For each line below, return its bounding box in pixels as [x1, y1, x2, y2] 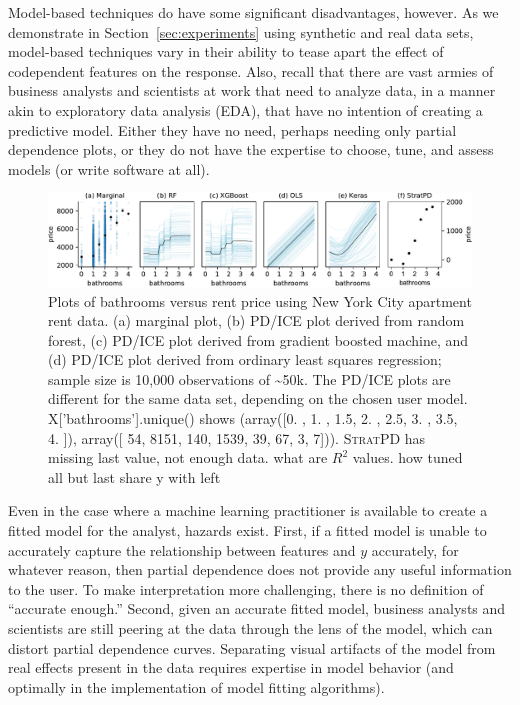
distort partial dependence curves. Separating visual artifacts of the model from [8, 637, 496, 658]
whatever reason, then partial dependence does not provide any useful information [8, 559, 512, 580]
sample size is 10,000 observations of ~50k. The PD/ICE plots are [48, 368, 451, 389]
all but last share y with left [48, 466, 221, 487]
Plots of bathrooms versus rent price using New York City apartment [48, 290, 472, 311]
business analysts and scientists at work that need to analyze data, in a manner [8, 80, 496, 101]
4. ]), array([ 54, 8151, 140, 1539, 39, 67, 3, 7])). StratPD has [48, 427, 426, 448]
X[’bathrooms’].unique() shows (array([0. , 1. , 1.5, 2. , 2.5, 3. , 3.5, [48, 408, 458, 429]
